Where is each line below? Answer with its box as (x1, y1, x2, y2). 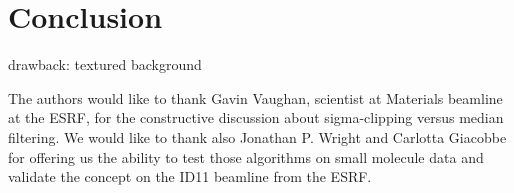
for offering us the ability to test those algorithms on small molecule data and (8, 146, 484, 167)
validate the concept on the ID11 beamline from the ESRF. (8, 166, 372, 187)
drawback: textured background (8, 54, 202, 75)
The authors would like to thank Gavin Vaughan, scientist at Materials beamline (8, 87, 503, 108)
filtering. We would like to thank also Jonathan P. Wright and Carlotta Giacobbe (8, 126, 507, 147)
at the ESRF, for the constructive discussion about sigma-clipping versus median (8, 107, 504, 128)
